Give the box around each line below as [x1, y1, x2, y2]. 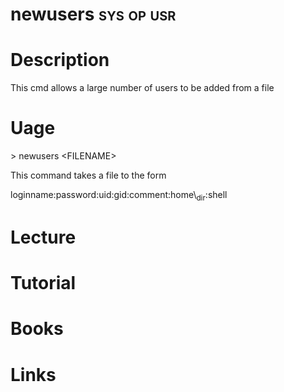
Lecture [10, 226, 77, 249]
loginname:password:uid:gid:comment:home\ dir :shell [10, 189, 228, 203]
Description [10, 49, 110, 72]
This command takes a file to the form [10, 169, 167, 182]
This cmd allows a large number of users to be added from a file [10, 82, 275, 94]
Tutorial [10, 272, 77, 295]
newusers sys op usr [10, 3, 177, 26]
